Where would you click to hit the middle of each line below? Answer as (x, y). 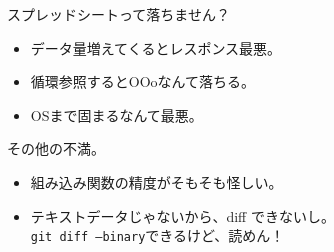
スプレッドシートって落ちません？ (118, 14)
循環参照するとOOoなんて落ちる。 (142, 81)
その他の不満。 (56, 148)
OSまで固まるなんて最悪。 (116, 114)
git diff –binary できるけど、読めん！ (157, 235)
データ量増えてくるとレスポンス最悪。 (156, 47)
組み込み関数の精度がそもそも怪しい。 (156, 181)
